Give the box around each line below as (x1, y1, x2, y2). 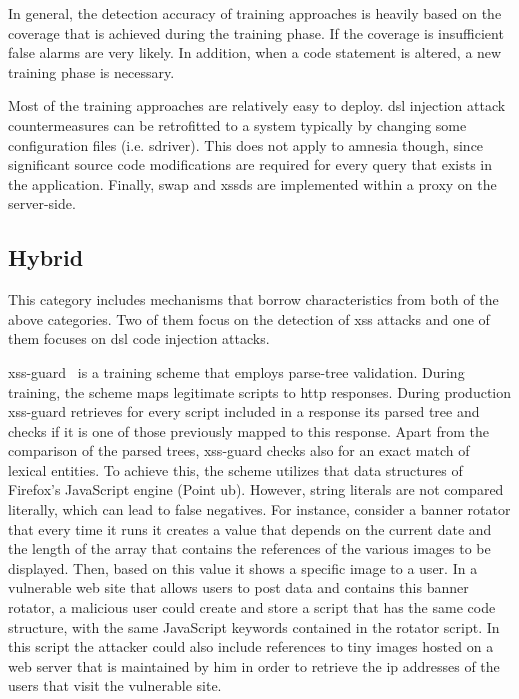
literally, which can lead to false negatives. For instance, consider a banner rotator (8, 499, 511, 520)
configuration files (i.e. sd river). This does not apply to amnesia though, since (8, 134, 484, 155)
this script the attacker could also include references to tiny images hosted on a (8, 636, 494, 657)
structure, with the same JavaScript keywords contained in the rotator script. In (8, 616, 500, 637)
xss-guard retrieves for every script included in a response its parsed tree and (8, 401, 480, 422)
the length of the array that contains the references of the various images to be (8, 538, 491, 559)
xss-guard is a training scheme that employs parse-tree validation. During (8, 361, 465, 382)
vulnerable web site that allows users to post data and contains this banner (8, 577, 469, 598)
